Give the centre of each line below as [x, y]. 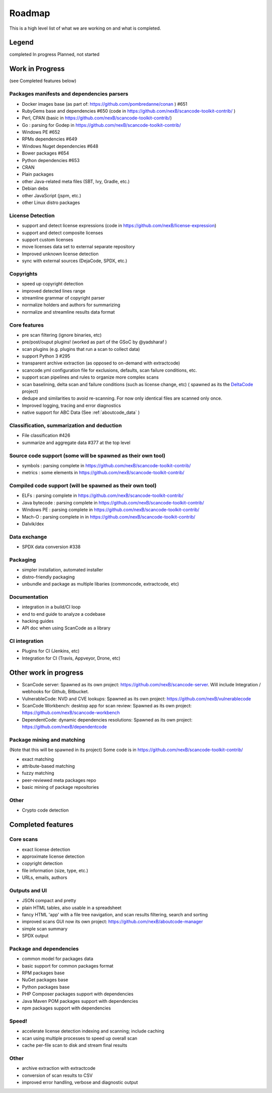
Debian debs [35, 188]
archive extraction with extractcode [59, 1068]
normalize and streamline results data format [69, 312]
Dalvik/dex [33, 524]
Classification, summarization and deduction [65, 425]
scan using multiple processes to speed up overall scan [80, 1038]
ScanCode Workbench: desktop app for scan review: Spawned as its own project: [107, 705]
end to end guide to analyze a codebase [64, 614]
